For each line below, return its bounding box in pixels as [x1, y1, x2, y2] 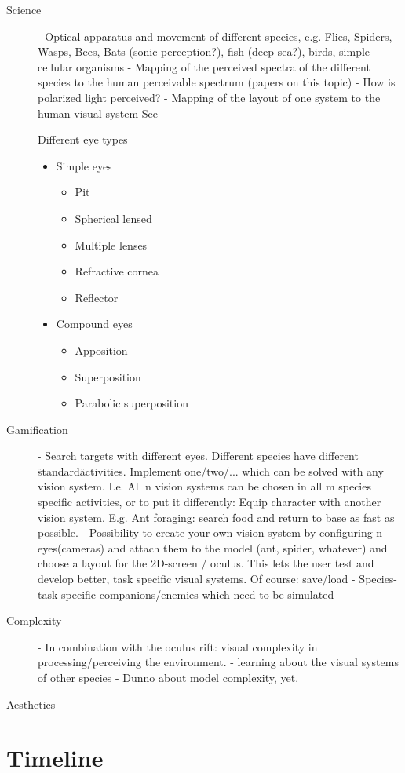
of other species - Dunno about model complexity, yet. [38, 669, 299, 685]
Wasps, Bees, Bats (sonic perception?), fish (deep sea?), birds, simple [38, 43, 370, 60]
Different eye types [38, 131, 128, 148]
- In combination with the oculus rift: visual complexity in [38, 638, 318, 654]
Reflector [75, 289, 119, 305]
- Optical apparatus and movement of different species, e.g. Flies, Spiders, [38, 27, 392, 44]
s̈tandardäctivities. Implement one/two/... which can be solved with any [38, 462, 384, 479]
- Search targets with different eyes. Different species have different [38, 447, 359, 464]
